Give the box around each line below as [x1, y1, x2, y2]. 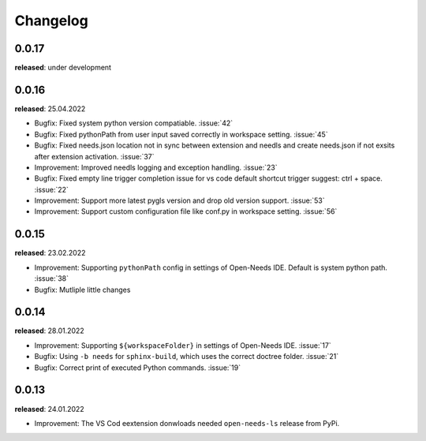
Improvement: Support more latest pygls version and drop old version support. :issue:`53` [34, 196, 325, 205]
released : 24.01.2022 [14, 404, 84, 413]
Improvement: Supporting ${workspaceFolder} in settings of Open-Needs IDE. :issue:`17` [34, 340, 331, 350]
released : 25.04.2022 [14, 103, 86, 114]
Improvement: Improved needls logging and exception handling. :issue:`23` [34, 163, 278, 172]
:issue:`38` [34, 274, 69, 283]
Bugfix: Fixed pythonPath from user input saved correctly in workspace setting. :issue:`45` [34, 129, 328, 139]
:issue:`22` [34, 185, 69, 194]
